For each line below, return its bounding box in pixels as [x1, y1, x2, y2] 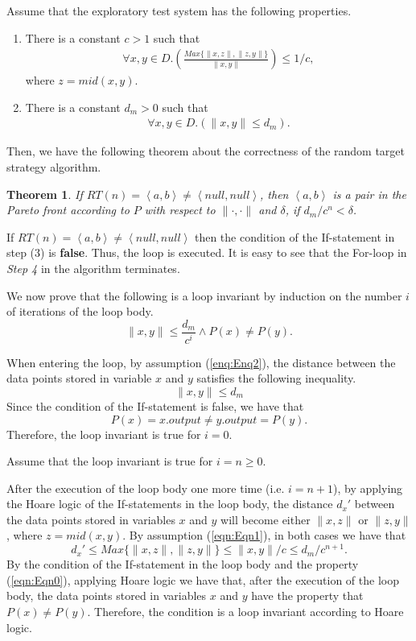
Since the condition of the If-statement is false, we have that [6, 397, 304, 414]
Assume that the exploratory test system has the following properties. [6, 2, 352, 19]
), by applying [333, 479, 403, 496]
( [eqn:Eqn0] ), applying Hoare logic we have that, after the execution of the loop [6, 571, 399, 588]
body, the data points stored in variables [6, 587, 207, 604]
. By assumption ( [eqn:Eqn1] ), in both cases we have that [122, 527, 406, 544]
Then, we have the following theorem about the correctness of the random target [6, 143, 405, 159]
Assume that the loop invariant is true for [6, 453, 213, 469]
